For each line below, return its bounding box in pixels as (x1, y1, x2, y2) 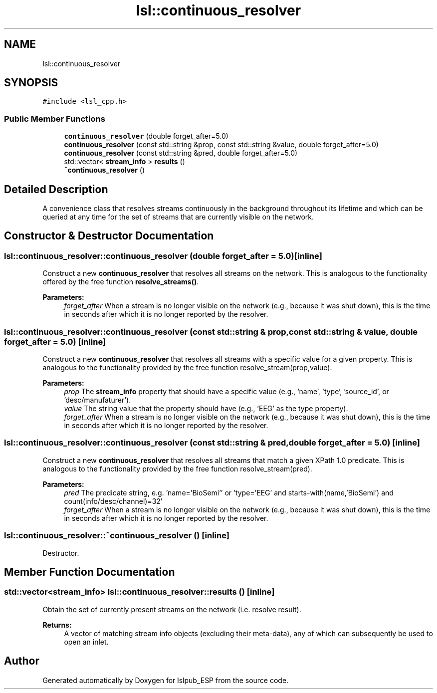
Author (4, 655, 39, 668)
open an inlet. (64, 637, 109, 646)
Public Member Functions (4, 113, 105, 124)
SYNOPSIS (4, 76, 58, 89)
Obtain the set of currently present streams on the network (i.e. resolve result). (42, 605, 301, 614)
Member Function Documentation (4, 565, 175, 578)
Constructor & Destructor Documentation (4, 230, 214, 242)
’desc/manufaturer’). (64, 396, 131, 404)
